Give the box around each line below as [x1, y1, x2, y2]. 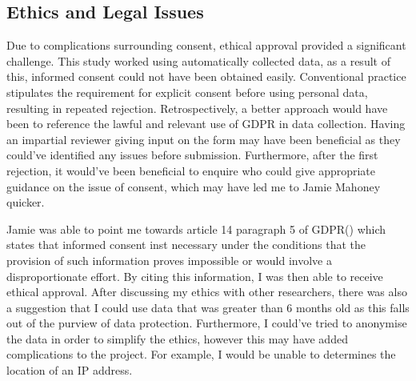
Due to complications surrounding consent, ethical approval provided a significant [6, 37, 406, 54]
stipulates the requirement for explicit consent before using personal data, [6, 83, 368, 100]
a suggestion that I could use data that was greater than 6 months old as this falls [6, 299, 410, 315]
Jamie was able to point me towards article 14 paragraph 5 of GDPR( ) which [6, 220, 386, 237]
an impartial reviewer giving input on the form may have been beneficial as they [6, 130, 401, 147]
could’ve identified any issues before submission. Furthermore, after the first [6, 146, 378, 163]
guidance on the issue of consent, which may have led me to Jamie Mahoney [6, 178, 381, 195]
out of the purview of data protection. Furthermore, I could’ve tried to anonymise [6, 315, 407, 331]
